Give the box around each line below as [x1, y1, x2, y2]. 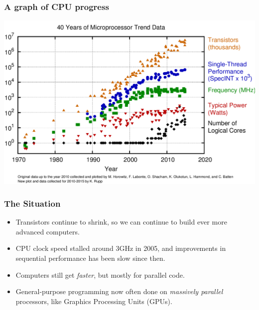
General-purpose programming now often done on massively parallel [15, 286, 223, 297]
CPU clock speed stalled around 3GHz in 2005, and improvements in [15, 243, 226, 253]
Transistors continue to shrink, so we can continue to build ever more [15, 217, 227, 227]
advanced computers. [15, 226, 80, 236]
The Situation [4, 197, 61, 209]
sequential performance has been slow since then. [15, 253, 165, 263]
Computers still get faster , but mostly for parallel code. [15, 269, 185, 280]
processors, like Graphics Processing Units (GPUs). [15, 296, 172, 306]
